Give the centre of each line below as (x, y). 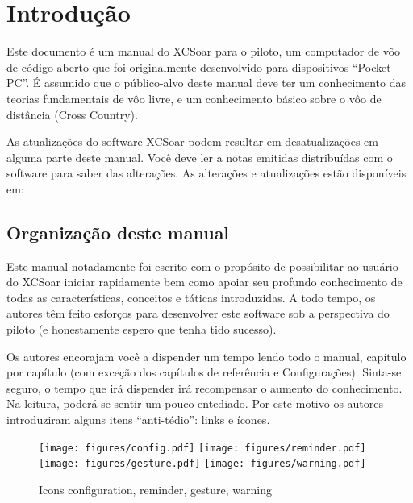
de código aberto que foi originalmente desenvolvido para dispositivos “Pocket (199, 67)
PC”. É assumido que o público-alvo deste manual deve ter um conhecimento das (206, 83)
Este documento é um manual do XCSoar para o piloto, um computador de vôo (204, 51)
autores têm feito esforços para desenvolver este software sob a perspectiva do (198, 313)
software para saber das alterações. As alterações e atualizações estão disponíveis (206, 173)
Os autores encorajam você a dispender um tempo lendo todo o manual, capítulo (206, 356)
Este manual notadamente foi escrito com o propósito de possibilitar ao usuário (202, 266)
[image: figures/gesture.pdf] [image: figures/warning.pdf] (202, 464)
